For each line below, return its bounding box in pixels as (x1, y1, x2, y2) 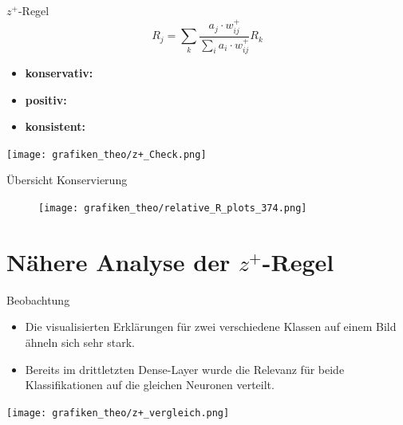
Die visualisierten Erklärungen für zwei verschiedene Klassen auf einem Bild (25, 318, 397, 335)
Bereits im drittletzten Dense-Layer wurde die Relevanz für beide (25, 360, 345, 377)
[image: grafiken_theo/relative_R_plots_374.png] (38, 202, 307, 214)
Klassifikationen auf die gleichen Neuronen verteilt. (25, 376, 275, 393)
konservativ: (25, 64, 93, 81)
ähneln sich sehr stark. (25, 333, 135, 350)
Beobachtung (6, 291, 70, 308)
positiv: (25, 91, 67, 108)
